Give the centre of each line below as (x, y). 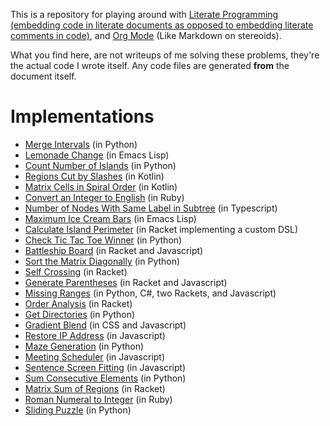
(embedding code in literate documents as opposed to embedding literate (162, 25)
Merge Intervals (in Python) (81, 144)
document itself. (43, 76)
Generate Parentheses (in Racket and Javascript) (126, 282)
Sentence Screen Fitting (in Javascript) (105, 367)
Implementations (82, 116)
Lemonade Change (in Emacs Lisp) (97, 155)
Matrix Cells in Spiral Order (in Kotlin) (101, 186)
